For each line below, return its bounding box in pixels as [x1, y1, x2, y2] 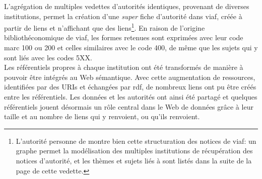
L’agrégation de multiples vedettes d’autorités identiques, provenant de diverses [4, 1, 249, 11]
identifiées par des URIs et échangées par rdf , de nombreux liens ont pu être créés [4, 81, 256, 92]
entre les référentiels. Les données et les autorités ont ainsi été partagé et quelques [4, 92, 257, 102]
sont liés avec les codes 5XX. [4, 52, 92, 62]
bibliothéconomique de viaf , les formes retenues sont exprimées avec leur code [4, 32, 243, 43]
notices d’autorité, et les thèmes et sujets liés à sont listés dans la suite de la [16, 155, 252, 165]
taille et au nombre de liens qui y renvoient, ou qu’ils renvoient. [4, 111, 200, 122]
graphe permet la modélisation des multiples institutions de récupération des [16, 145, 253, 156]
